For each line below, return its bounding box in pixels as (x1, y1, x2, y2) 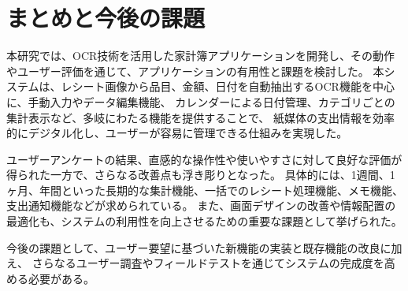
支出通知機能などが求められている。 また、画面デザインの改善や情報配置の (6, 197, 396, 214)
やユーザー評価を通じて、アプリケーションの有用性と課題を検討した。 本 (6, 62, 384, 79)
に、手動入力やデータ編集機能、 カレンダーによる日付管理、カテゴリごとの (6, 93, 395, 110)
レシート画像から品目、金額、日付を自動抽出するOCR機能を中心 (61, 78, 395, 95)
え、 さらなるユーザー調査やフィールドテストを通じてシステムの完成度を (6, 255, 384, 271)
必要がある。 (28, 270, 95, 286)
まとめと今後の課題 (6, 2, 206, 34)
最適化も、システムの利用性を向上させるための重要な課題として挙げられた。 (6, 213, 402, 229)
